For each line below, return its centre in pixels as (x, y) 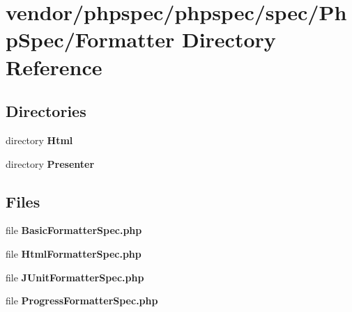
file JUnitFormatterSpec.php (75, 277)
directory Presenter (50, 163)
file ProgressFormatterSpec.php (82, 301)
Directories (46, 111)
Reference (54, 67)
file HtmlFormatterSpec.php (74, 253)
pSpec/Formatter (90, 39)
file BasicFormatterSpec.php (74, 230)
